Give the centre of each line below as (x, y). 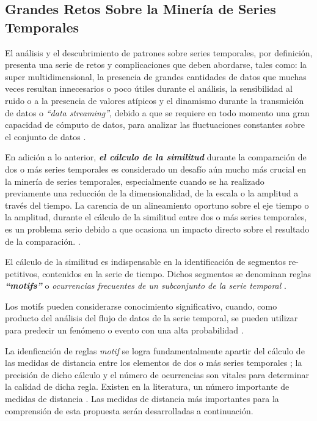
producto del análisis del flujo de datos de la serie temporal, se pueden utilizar (151, 318)
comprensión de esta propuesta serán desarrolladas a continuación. (129, 410)
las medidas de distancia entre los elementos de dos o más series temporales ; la (154, 363)
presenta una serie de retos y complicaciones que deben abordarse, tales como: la (156, 65)
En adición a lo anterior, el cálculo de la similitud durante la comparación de (156, 157)
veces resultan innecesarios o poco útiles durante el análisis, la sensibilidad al (149, 88)
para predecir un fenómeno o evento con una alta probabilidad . (124, 330)
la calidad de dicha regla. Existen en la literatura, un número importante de (147, 386)
